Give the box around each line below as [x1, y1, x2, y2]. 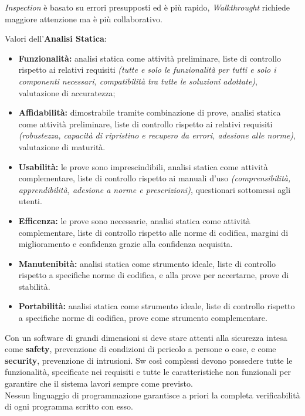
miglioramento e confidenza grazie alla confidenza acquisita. [18, 238, 233, 250]
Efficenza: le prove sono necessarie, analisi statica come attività [18, 214, 250, 226]
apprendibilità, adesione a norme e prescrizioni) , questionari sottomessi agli [18, 183, 291, 195]
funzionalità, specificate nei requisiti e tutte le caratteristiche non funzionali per [5, 366, 292, 378]
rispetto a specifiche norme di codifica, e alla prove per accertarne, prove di [18, 269, 289, 281]
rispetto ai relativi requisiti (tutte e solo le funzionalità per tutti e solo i [18, 63, 276, 76]
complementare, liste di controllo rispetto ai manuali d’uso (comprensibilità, [18, 172, 291, 184]
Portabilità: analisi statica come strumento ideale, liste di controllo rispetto [18, 300, 295, 312]
